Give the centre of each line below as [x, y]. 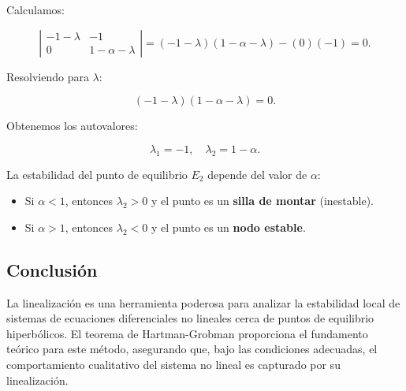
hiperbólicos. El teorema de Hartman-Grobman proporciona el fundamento [187, 333]
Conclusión [52, 269]
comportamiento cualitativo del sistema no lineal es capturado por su [173, 364]
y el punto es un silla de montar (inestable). [262, 201]
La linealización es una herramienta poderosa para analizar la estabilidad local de [203, 302]
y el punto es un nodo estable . [228, 227]
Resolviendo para [48, 76]
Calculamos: [35, 9]
